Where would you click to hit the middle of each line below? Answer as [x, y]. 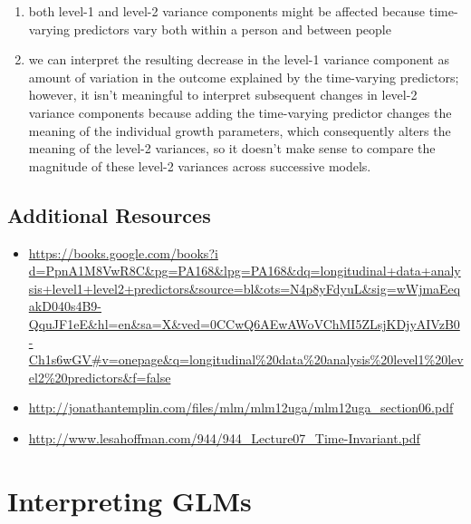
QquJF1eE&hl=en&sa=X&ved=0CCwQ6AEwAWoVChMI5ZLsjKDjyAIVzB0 [244, 323]
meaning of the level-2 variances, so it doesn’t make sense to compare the [232, 148]
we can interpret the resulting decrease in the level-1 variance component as [239, 59]
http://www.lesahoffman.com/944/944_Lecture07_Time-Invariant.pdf [224, 437]
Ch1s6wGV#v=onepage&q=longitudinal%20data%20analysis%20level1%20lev [246, 359]
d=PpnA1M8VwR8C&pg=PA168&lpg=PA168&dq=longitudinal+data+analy [245, 271]
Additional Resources [109, 214]
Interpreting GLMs [130, 500]
